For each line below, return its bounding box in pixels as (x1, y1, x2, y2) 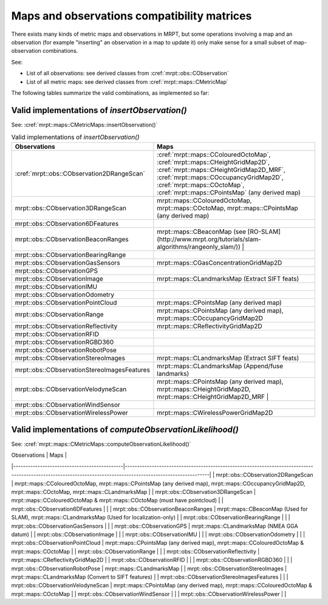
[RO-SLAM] (247, 227, 281, 236)
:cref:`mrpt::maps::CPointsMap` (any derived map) (157, 188, 301, 197)
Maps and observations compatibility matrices (11, 9, 252, 22)
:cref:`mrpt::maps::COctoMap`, (157, 180, 245, 189)
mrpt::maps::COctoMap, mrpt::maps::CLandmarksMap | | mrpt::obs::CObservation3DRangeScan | (11, 488, 256, 496)
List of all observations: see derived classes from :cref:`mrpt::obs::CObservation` (26, 70, 229, 77)
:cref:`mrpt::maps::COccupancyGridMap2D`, (157, 173, 284, 182)
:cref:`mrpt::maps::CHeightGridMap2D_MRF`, (157, 165, 285, 174)
